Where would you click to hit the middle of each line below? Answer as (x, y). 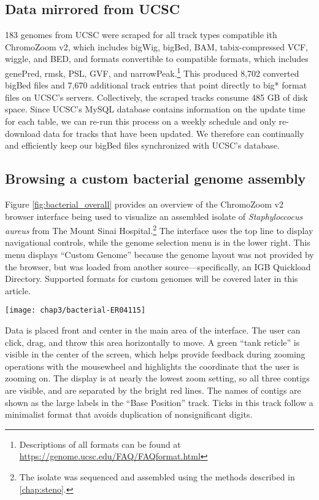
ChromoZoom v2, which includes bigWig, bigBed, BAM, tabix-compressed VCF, (157, 46)
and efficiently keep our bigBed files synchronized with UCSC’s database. (142, 145)
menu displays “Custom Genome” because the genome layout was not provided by (159, 255)
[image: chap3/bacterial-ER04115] (75, 311)
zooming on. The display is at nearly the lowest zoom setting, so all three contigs (157, 378)
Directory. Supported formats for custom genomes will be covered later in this (152, 279)
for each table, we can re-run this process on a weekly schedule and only (140, 121)
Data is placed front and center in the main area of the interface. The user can (153, 330)
